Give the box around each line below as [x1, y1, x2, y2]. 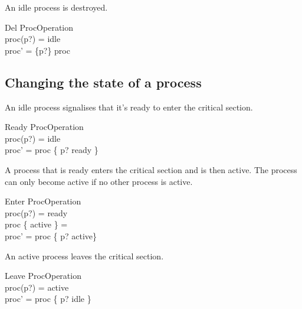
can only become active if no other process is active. [5, 175, 193, 187]
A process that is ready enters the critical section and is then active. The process [5, 163, 297, 175]
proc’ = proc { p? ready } [5, 144, 99, 156]
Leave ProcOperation [5, 269, 81, 282]
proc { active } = [5, 218, 68, 230]
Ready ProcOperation [5, 121, 84, 133]
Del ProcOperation [5, 21, 73, 33]
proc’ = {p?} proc [5, 44, 70, 56]
